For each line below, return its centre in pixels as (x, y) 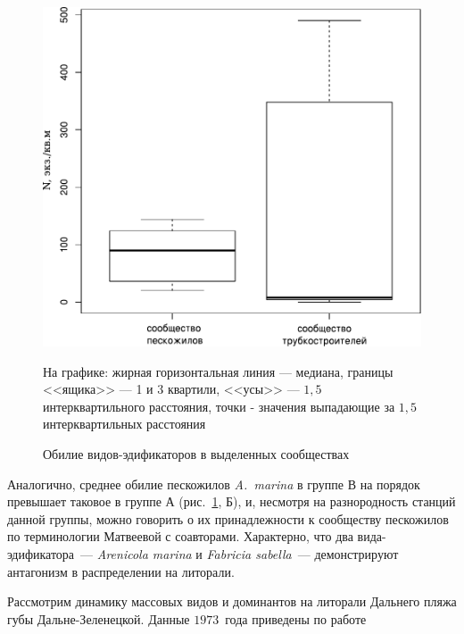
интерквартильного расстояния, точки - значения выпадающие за (219, 406)
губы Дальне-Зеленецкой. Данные (99, 618)
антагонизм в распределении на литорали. (121, 571)
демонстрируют (356, 553)
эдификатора (41, 553)
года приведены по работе (296, 618)
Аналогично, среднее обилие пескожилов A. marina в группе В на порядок (214, 484)
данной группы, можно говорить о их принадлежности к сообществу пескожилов (228, 518)
